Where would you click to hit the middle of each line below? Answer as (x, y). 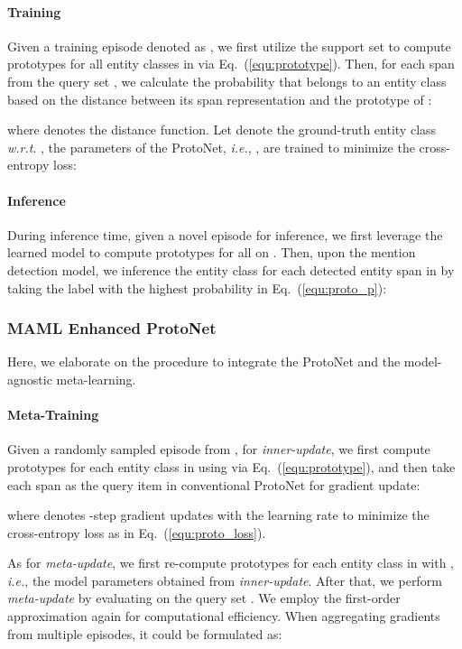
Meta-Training (53, 415)
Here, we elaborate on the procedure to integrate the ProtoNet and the (204, 362)
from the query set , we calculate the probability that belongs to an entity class (227, 81)
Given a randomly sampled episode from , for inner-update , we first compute (219, 449)
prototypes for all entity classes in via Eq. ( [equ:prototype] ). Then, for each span (231, 64)
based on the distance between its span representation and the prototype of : (220, 99)
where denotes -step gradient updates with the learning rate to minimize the (218, 515)
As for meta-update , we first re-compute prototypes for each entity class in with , (231, 563)
